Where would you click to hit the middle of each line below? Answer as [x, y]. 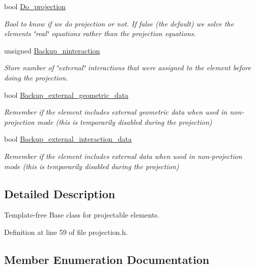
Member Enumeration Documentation [107, 259]
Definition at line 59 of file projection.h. [66, 232]
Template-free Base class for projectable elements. [82, 215]
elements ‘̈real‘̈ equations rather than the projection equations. [100, 33]
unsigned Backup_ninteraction [52, 50]
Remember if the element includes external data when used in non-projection [123, 156]
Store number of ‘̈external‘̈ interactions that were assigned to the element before [127, 68]
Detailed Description [60, 193]
